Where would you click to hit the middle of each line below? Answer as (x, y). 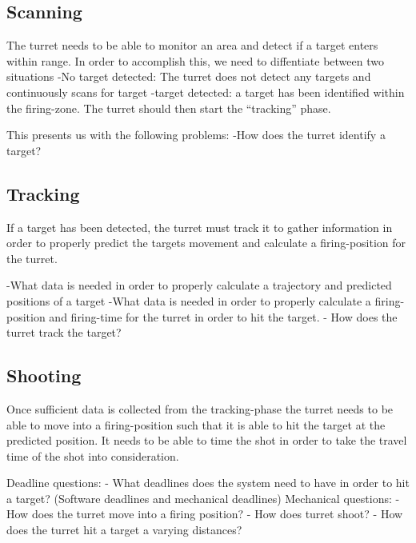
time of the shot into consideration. (93, 455)
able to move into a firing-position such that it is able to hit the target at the (196, 424)
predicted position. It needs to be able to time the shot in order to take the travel (207, 440)
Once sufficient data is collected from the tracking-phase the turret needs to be (200, 408)
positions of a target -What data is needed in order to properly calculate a (189, 300)
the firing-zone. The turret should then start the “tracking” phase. (169, 108)
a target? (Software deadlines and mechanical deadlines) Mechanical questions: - (203, 498)
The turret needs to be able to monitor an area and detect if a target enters (192, 45)
